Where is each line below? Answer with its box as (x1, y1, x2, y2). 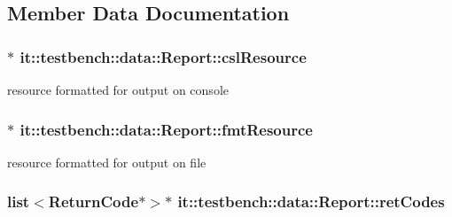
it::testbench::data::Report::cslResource (19, 45, 307, 67)
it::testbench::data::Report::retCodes (177, 190, 445, 213)
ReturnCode (48, 190, 139, 213)
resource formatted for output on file (7, 152, 207, 171)
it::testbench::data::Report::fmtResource (19, 118, 313, 140)
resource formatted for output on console (7, 81, 229, 98)
